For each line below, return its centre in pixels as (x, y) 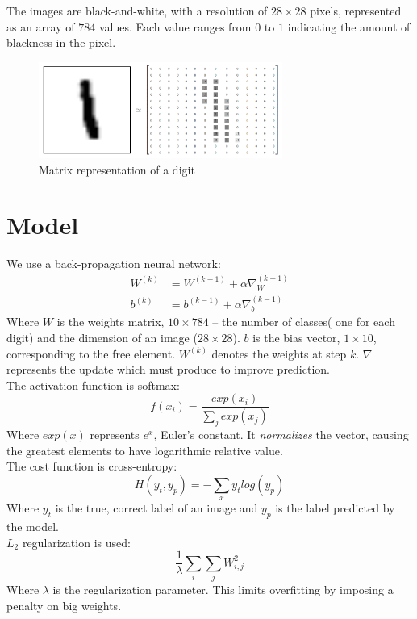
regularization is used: (76, 542)
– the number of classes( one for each (304, 322)
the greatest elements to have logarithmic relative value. (145, 450)
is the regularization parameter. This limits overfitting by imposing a (223, 589)
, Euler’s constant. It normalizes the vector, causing (281, 435)
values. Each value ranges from (175, 26)
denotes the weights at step (279, 353)
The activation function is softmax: (93, 385)
